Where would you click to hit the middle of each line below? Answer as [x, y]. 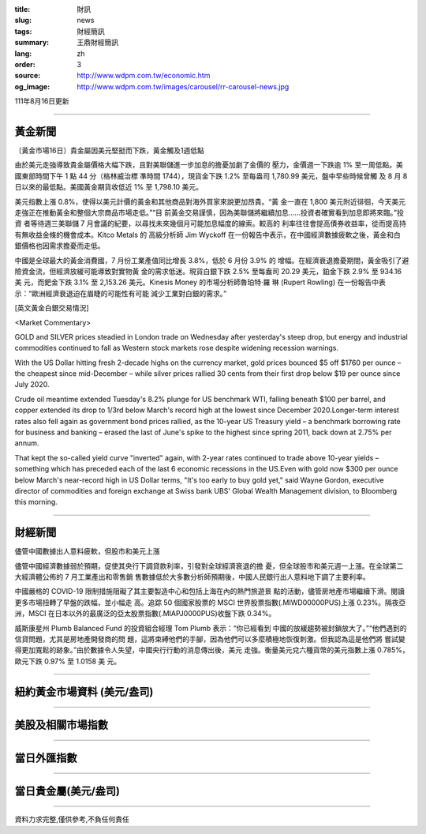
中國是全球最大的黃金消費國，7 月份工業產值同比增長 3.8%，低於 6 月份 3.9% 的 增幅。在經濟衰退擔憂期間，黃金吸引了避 [212, 260]
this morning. [36, 502]
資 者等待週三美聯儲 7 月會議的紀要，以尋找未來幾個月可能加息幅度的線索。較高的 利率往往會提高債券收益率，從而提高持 [210, 224]
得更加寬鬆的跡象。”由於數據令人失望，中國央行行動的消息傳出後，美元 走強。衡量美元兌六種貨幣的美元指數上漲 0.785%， [212, 650]
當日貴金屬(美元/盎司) [67, 791]
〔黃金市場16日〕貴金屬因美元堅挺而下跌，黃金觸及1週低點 [110, 151]
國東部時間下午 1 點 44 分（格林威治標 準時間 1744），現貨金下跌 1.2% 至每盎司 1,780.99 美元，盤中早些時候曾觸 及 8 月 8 [211, 176]
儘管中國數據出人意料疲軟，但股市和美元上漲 [87, 551]
